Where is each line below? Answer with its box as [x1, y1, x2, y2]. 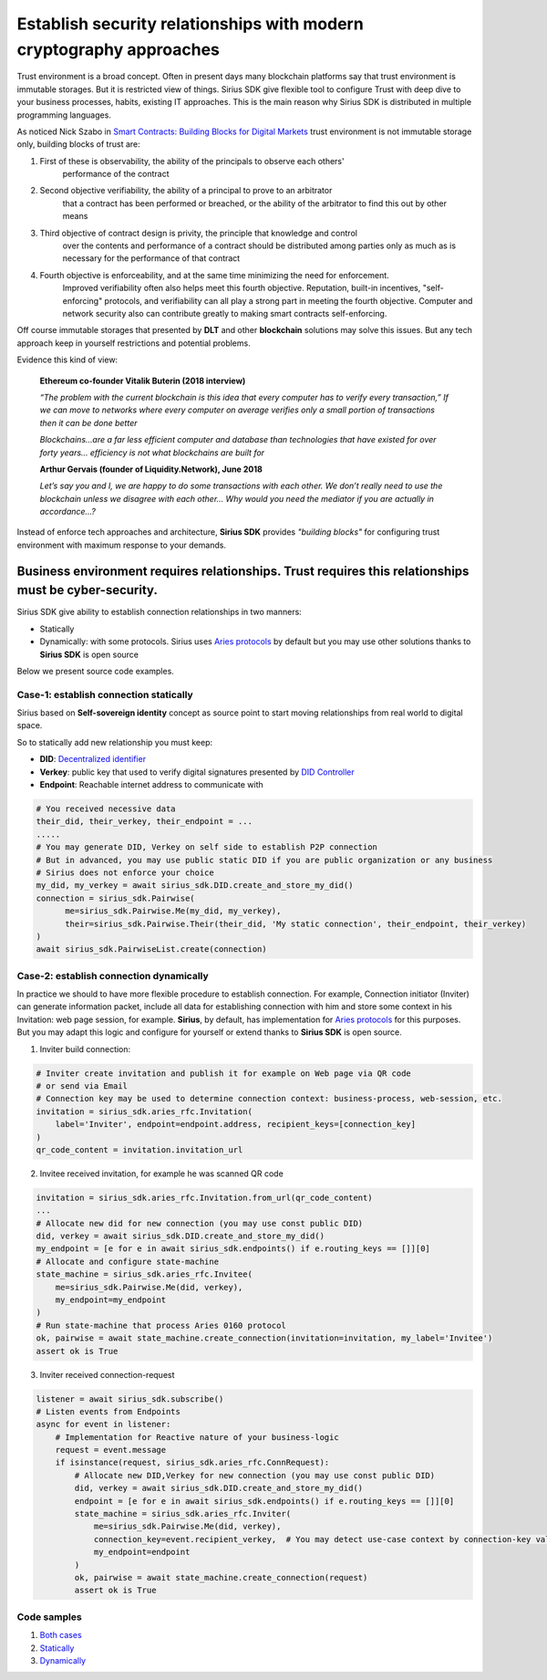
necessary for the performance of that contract [62, 253, 241, 264]
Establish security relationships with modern [16, 14, 364, 34]
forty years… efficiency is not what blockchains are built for [39, 447, 264, 458]
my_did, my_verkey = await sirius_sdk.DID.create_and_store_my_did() [36, 881, 354, 891]
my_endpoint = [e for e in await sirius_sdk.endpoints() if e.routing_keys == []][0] [36, 1244, 430, 1254]
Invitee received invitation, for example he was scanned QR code [39, 1168, 284, 1179]
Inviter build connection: [39, 1043, 131, 1054]
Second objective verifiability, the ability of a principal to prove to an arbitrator [39, 185, 333, 196]
